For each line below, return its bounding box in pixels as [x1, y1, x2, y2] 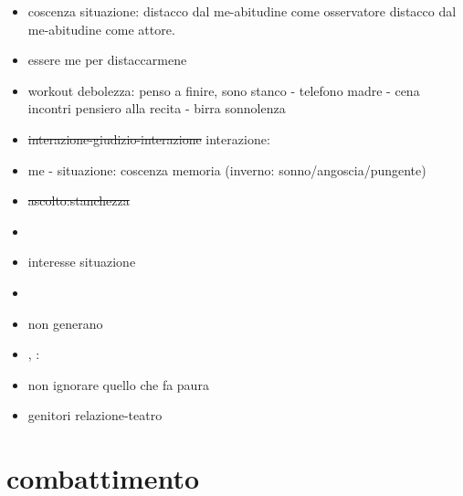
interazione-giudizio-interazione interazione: [27, 129, 270, 148]
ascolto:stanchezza [27, 191, 130, 210]
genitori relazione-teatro [27, 406, 163, 425]
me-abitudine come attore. [27, 19, 175, 38]
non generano [27, 313, 103, 332]
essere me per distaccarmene [27, 50, 187, 69]
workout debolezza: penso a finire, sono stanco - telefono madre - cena [27, 80, 420, 100]
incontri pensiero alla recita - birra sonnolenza [27, 99, 286, 118]
